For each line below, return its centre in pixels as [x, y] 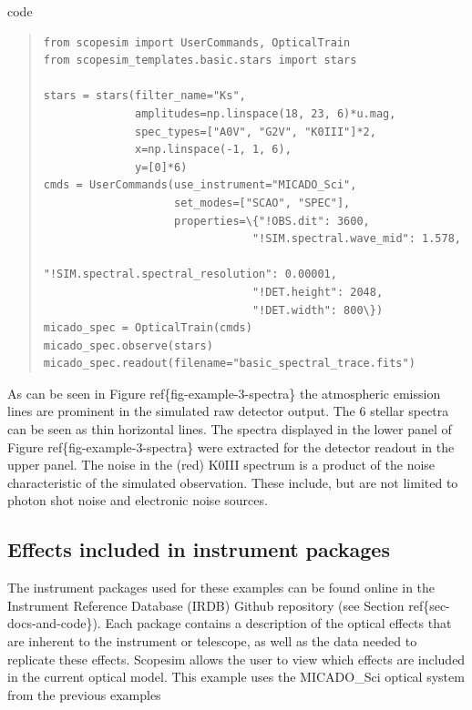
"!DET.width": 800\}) [318, 310]
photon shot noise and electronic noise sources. [138, 500]
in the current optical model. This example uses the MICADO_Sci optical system [236, 677]
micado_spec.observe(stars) [128, 345]
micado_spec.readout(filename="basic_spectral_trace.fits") [229, 364]
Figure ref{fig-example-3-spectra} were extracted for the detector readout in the [231, 446]
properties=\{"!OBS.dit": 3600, [272, 221]
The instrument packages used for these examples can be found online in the [221, 588]
